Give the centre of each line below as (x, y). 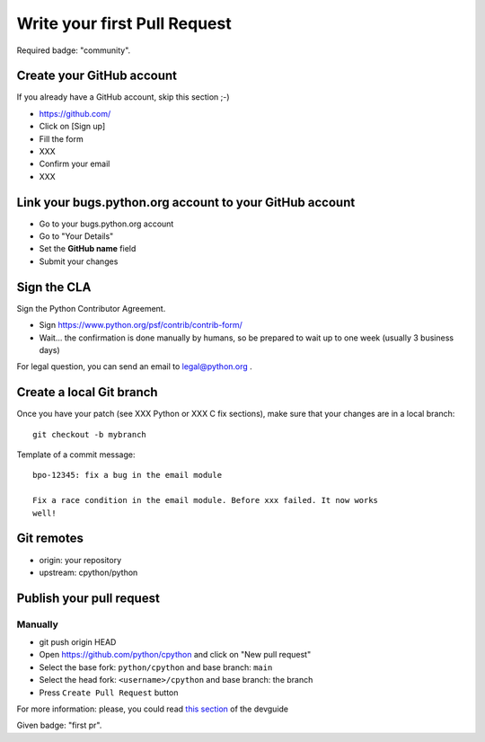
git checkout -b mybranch (90, 434)
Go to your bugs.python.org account (106, 224)
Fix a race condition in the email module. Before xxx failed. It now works (206, 500)
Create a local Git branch (87, 392)
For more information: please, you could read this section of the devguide (153, 709)
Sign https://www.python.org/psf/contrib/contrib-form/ (141, 325)
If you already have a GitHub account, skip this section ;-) (123, 97)
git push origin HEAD (78, 642)
